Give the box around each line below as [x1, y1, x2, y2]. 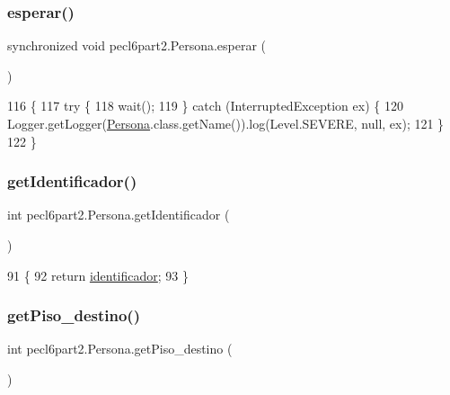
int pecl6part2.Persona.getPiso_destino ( [7, 339, 233, 358]
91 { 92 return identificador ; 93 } [7, 265, 190, 284]
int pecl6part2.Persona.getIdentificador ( [7, 205, 230, 224]
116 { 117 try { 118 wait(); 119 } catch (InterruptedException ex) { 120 [7, 96, 403, 115]
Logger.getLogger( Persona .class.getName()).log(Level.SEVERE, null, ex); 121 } [7, 114, 445, 132]
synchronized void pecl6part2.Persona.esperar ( [7, 36, 267, 55]
